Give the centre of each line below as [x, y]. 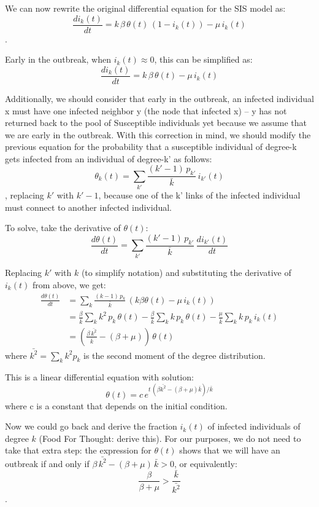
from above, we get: [69, 284]
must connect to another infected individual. [88, 207]
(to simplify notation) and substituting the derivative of [186, 273]
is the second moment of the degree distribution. [175, 355]
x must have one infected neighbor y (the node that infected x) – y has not [146, 110]
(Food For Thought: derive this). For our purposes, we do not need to [170, 438]
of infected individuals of [254, 426]
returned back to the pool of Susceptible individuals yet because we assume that [156, 123]
